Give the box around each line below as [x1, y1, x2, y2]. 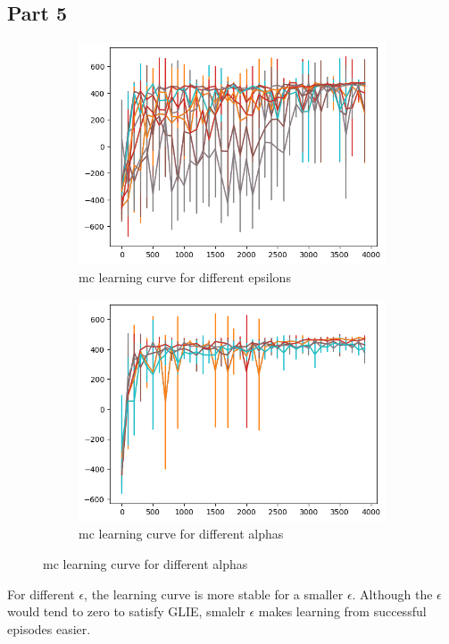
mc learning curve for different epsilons [79, 268, 291, 287]
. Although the [352, 584, 433, 603]
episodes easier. [7, 619, 91, 638]
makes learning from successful [258, 602, 427, 621]
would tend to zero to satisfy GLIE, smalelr [7, 602, 245, 621]
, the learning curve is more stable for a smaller [84, 584, 344, 603]
